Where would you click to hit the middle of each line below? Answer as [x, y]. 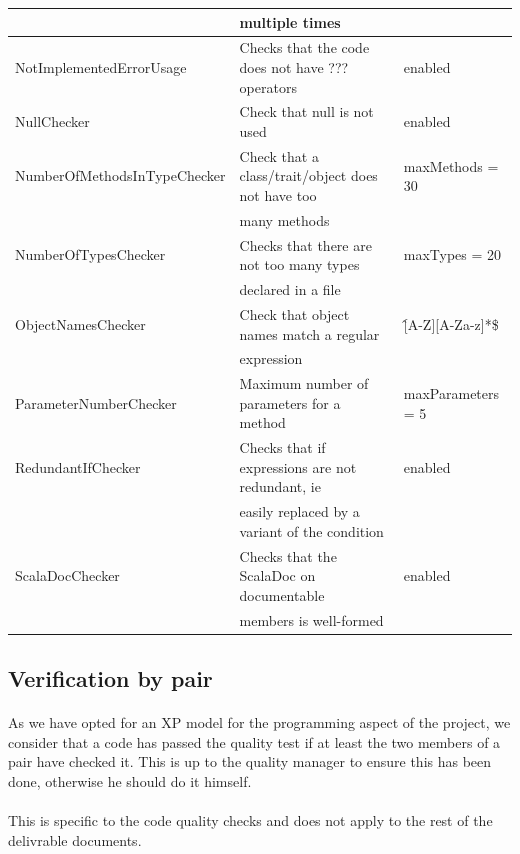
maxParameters [451, 393]
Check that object [294, 313]
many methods [284, 219]
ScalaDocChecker [67, 575]
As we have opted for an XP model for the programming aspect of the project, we [259, 722]
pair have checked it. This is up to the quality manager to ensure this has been [250, 761]
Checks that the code [304, 47]
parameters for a [290, 402]
